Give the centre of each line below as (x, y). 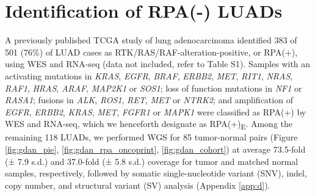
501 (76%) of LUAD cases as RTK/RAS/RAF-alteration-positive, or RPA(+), (151, 52)
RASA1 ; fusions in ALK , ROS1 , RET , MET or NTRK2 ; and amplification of (149, 100)
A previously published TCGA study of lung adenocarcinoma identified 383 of (151, 40)
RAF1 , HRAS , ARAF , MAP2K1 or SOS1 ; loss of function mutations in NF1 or (154, 88)
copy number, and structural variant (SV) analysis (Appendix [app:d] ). (138, 185)
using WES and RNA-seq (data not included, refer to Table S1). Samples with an (158, 64)
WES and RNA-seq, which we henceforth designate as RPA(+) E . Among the (149, 125)
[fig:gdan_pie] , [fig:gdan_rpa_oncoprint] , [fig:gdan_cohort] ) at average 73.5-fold (155, 149)
